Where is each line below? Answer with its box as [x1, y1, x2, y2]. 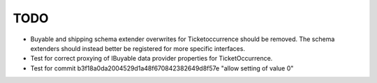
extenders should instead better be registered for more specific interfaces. [30, 44, 246, 52]
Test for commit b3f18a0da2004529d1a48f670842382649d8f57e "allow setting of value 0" [30, 63, 294, 73]
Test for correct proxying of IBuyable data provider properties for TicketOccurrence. [30, 54, 273, 63]
